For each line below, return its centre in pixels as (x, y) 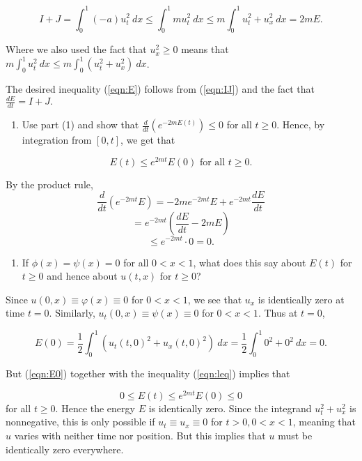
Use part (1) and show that (80, 124)
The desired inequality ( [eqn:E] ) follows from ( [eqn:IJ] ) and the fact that (160, 89)
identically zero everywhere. (65, 449)
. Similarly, (72, 313)
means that (205, 49)
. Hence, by (301, 124)
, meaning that (324, 422)
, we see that (215, 299)
